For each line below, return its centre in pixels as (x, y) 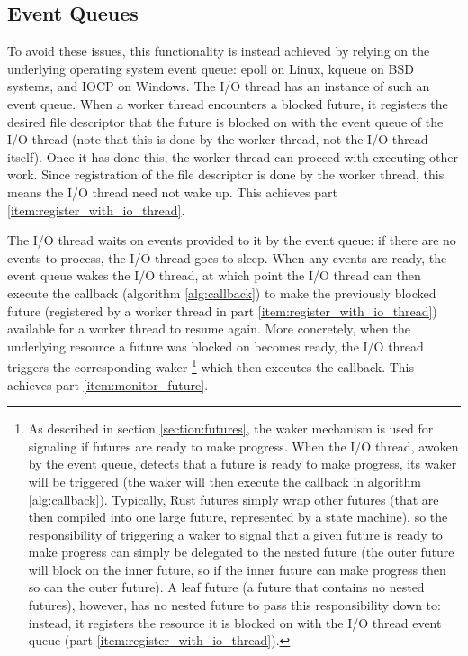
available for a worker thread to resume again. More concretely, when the (209, 328)
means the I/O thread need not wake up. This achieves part (172, 191)
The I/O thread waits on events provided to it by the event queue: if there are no (232, 240)
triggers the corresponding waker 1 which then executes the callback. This (211, 365)
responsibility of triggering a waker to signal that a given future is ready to (235, 534)
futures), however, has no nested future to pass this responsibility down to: (234, 605)
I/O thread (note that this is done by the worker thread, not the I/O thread (218, 139)
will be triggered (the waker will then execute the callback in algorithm (225, 481)
